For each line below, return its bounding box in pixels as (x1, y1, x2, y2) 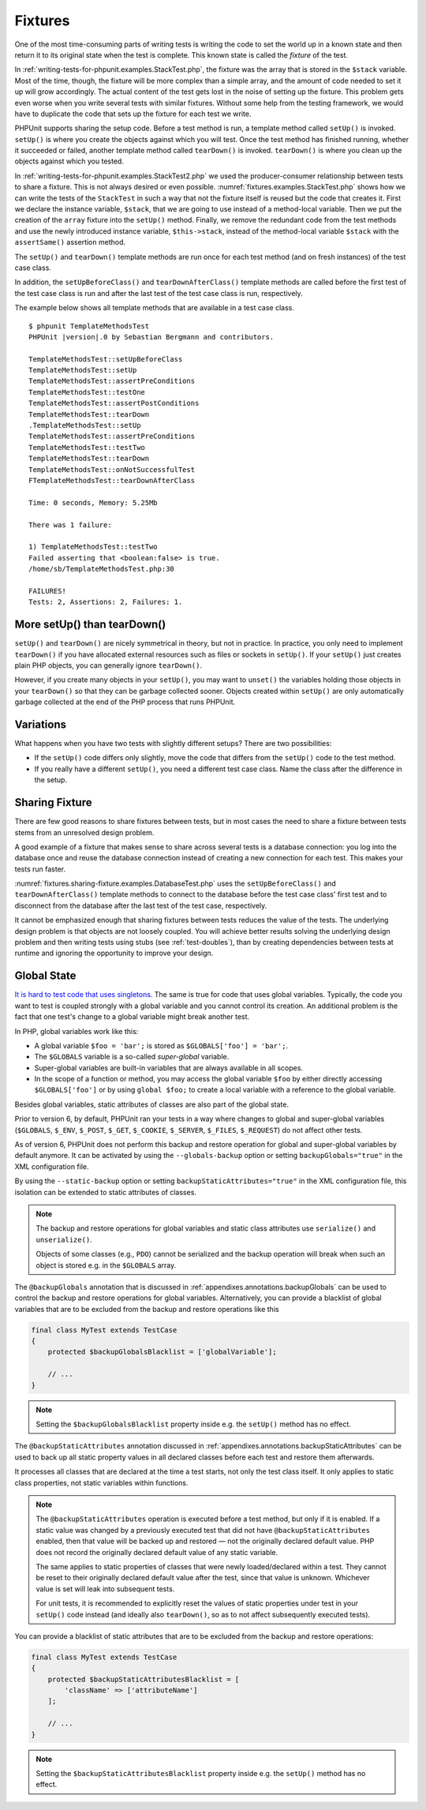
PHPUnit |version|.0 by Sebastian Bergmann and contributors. (28, 332, 275, 341)
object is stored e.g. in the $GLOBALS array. (35, 1260, 177, 1270)
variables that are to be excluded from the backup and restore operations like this (14, 1304, 279, 1313)
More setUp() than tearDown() (14, 618, 166, 631)
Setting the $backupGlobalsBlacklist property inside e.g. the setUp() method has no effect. (35, 1419, 351, 1429)
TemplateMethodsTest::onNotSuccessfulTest (28, 465, 196, 474)
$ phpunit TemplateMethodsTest (28, 321, 150, 331)
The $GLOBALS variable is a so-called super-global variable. (34, 1052, 230, 1062)
